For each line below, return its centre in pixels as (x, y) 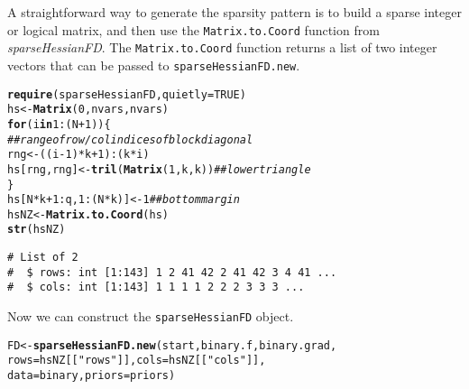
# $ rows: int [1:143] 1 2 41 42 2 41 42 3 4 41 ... (172, 272)
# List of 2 (43, 258)
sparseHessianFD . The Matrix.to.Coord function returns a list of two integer (222, 47)
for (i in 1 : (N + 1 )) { (59, 124)
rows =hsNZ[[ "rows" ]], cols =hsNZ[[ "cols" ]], (137, 361)
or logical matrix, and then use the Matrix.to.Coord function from (193, 29)
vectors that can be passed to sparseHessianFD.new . (154, 65)
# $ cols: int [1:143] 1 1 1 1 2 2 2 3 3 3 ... (156, 287)
